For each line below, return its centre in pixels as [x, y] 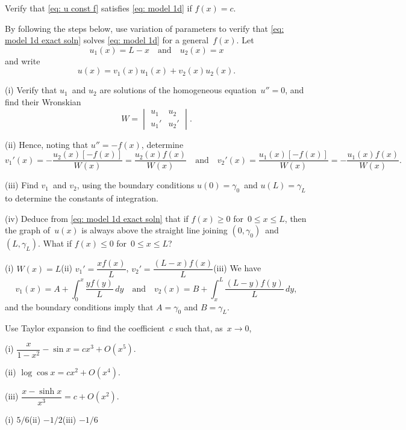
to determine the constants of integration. [82, 198]
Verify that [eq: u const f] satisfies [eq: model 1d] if [98, 8]
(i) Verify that [31, 90]
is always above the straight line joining [155, 230]
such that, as [199, 328]
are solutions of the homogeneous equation [178, 90]
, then [295, 218]
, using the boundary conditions [136, 185]
